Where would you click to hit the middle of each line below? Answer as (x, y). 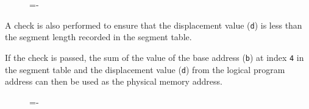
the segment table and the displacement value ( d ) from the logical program (145, 69)
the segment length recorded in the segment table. (98, 37)
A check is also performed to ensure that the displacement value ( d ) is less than (154, 25)
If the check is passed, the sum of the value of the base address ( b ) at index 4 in (154, 57)
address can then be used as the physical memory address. (114, 81)
